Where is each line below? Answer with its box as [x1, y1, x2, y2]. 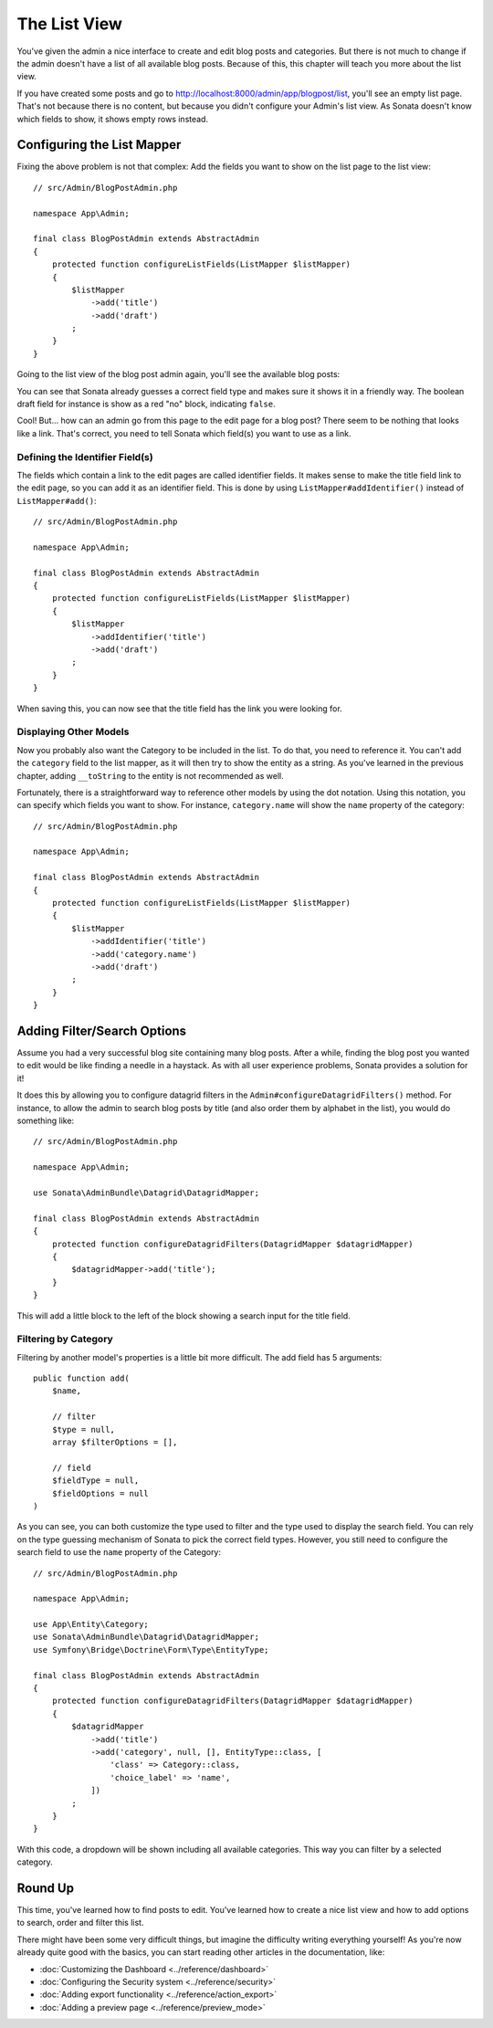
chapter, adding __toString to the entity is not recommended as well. [16, 770, 284, 781]
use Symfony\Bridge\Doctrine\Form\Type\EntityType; [33, 1644, 269, 1655]
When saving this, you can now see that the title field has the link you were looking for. [16, 703, 342, 714]
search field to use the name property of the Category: [16, 1547, 222, 1558]
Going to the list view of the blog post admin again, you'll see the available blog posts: [16, 369, 341, 380]
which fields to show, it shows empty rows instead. [16, 113, 209, 124]
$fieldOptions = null [51, 1488, 150, 1498]
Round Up [16, 1880, 75, 1896]
